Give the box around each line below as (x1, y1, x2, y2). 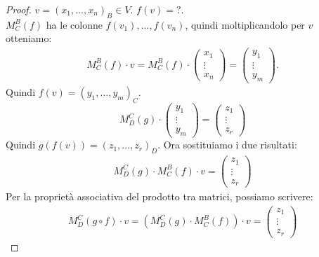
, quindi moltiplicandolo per (185, 17, 305, 32)
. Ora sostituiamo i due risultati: (157, 137, 297, 152)
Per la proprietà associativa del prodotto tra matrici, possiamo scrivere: (6, 189, 313, 204)
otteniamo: (6, 31, 52, 46)
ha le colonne (46, 17, 103, 32)
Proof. (6, 2, 32, 16)
